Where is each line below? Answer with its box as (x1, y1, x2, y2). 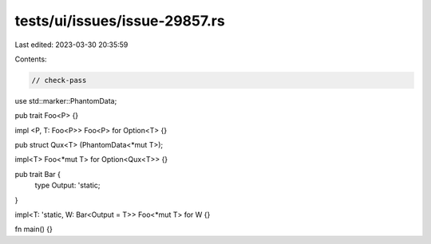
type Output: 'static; (34, 180, 101, 191)
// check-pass (31, 76, 87, 85)
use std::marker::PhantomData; (14, 96, 117, 105)
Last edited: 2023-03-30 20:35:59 (14, 40, 129, 49)
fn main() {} (14, 224, 53, 234)
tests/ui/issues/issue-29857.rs (14, 12, 225, 30)
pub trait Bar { (14, 169, 61, 179)
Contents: (14, 54, 47, 64)
